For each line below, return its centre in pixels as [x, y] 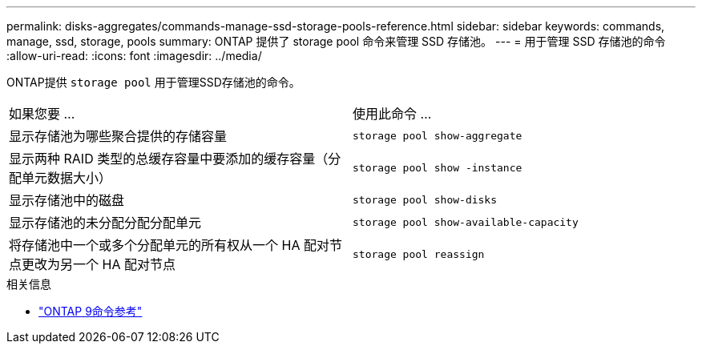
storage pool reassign [419, 254]
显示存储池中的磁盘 [67, 200]
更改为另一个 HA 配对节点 [99, 264]
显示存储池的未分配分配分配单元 [105, 223]
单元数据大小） [67, 178]
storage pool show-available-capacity [466, 222]
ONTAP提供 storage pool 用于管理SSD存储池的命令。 [153, 82]
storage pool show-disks [425, 199]
